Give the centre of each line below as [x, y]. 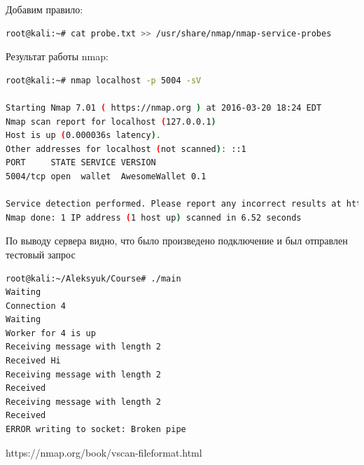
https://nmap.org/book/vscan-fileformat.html [104, 452]
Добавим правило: [44, 9]
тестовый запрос [41, 254]
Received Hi [33, 361]
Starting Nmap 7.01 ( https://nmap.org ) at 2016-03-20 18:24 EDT [164, 107]
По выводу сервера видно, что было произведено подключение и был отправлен [177, 241]
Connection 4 [36, 306]
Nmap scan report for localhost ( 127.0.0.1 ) [111, 122]
